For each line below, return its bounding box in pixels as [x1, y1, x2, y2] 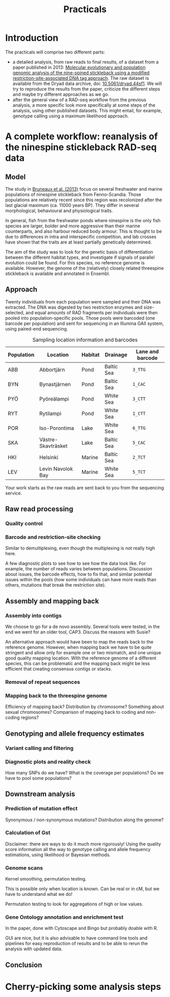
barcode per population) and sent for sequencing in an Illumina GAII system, [5, 320, 164, 326]
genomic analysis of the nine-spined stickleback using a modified [12, 70, 150, 76]
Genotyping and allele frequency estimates [5, 729, 145, 738]
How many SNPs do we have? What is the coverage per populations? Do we [5, 769, 164, 776]
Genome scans [5, 864, 43, 871]
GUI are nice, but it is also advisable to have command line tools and [5, 935, 148, 941]
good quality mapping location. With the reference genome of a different [5, 655, 157, 661]
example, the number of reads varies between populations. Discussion [5, 566, 153, 572]
